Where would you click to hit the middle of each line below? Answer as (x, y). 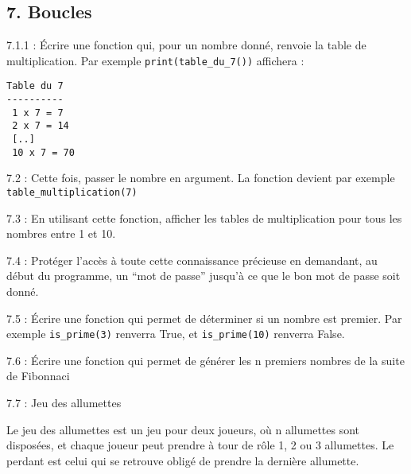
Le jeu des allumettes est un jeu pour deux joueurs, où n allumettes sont (183, 429)
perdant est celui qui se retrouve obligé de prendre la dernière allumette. (183, 460)
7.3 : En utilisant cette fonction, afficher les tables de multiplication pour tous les (204, 218)
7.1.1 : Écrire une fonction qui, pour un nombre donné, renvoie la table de (186, 45)
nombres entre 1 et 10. (61, 233)
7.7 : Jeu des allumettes (64, 403)
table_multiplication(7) (72, 192)
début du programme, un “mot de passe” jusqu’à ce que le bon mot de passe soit (204, 276)
